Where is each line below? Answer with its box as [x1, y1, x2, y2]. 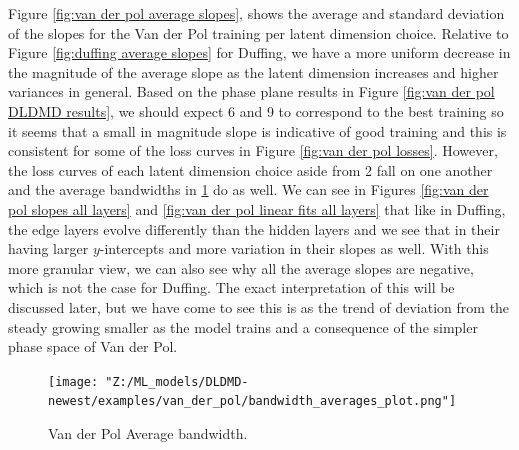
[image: [48, 374, 99, 389]
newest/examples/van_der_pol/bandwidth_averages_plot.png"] [48, 394, 457, 409]
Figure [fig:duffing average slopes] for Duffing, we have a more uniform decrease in [8, 42, 511, 63]
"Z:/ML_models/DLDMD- [105, 374, 249, 389]
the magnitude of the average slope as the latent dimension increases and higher [8, 61, 499, 82]
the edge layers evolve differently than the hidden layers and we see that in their [8, 218, 500, 239]
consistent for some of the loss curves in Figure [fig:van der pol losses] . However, [8, 140, 498, 161]
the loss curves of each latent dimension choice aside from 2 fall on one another [8, 159, 493, 180]
